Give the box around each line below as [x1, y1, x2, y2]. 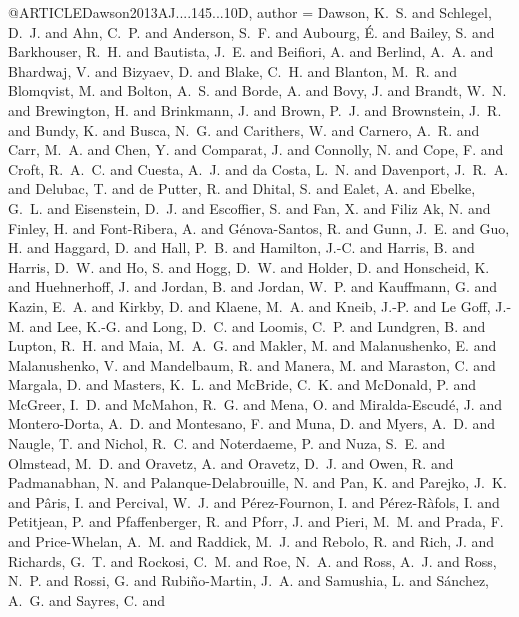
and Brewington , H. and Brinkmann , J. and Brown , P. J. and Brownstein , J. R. [8, 99, 502, 120]
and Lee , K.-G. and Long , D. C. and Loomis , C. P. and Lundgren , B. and [29, 315, 486, 336]
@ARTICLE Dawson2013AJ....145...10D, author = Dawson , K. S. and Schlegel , [8, 2, 492, 22]
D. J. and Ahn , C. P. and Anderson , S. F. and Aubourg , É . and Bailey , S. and [8, 21, 495, 42]
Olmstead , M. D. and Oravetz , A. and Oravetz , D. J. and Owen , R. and [8, 452, 454, 473]
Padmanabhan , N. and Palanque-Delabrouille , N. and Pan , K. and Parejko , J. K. [8, 472, 507, 493]
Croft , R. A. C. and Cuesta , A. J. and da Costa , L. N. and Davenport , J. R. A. [8, 158, 509, 179]
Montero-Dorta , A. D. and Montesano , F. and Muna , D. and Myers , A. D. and [8, 413, 496, 434]
